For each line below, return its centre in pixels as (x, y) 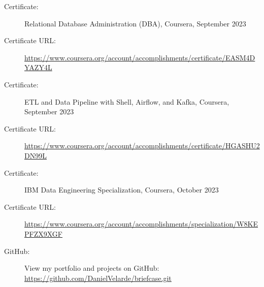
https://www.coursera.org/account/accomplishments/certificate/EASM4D (140, 57)
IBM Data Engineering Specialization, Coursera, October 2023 (122, 190)
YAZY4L (38, 67)
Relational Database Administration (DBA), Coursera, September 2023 (135, 23)
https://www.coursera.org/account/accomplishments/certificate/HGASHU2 (142, 146)
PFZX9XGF (43, 233)
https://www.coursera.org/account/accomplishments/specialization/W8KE (141, 224)
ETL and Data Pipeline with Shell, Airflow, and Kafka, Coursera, (127, 101)
